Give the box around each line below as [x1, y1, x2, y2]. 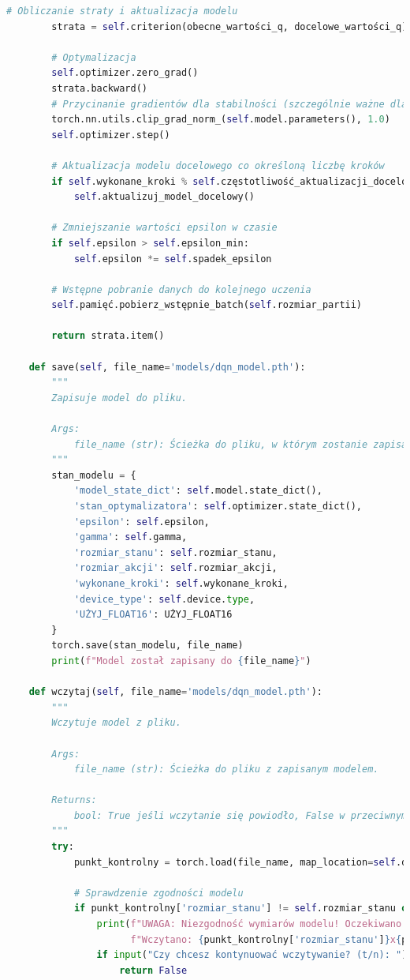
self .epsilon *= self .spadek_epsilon [73, 253, 272, 265]
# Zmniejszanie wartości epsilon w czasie [51, 222, 278, 234]
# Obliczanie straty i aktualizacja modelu [6, 6, 238, 17]
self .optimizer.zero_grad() [51, 67, 199, 79]
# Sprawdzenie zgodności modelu [73, 887, 244, 899]
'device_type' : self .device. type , [73, 593, 255, 605]
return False [119, 964, 188, 976]
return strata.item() [51, 330, 165, 342]
